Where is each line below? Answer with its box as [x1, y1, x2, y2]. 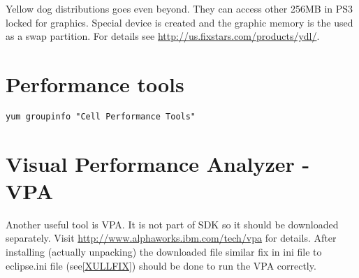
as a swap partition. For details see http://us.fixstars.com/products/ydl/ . [6, 29, 320, 43]
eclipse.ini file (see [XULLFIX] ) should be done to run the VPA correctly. [6, 258, 316, 272]
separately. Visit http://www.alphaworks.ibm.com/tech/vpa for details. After [6, 231, 337, 245]
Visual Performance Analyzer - [6, 149, 310, 177]
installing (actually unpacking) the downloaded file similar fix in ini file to [6, 244, 322, 259]
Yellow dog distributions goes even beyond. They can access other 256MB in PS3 [6, 1, 353, 15]
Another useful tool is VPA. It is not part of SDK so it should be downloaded [6, 217, 339, 231]
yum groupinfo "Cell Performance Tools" [6, 111, 196, 122]
